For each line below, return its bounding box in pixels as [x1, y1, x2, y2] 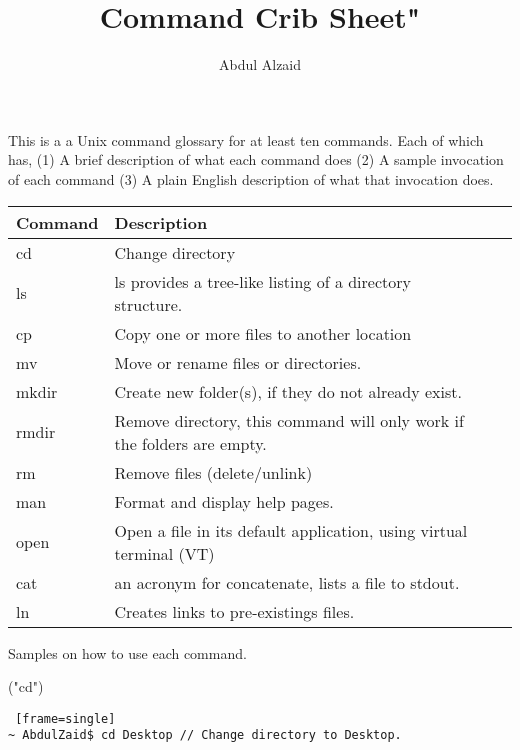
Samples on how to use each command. [8, 642, 247, 663]
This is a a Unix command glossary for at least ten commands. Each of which [8, 129, 484, 150]
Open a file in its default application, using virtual [114, 518, 468, 542]
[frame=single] [15, 711, 116, 726]
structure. [114, 292, 183, 316]
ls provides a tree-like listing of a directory [114, 269, 411, 293]
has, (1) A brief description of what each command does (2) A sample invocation [8, 149, 504, 170]
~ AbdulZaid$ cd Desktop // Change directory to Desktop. [8, 728, 402, 743]
